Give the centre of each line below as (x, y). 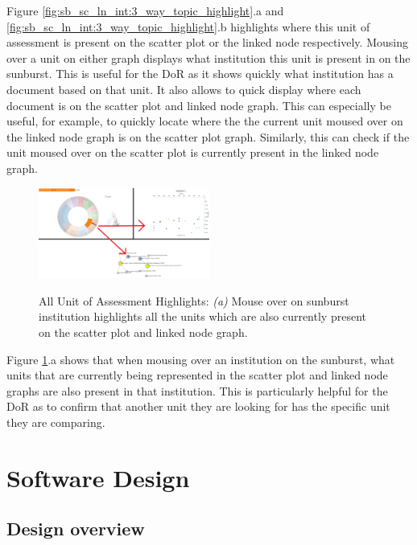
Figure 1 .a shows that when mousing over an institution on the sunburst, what (201, 359)
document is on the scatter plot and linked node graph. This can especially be (199, 105)
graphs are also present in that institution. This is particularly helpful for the (197, 390)
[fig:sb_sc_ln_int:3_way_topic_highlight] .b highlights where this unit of (188, 26)
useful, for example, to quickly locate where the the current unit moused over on (205, 121)
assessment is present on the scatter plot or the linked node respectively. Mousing (207, 42)
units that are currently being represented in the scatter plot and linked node (197, 375)
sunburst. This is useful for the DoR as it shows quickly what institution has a (200, 74)
